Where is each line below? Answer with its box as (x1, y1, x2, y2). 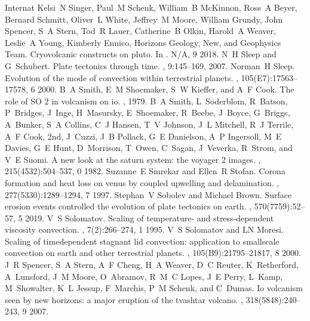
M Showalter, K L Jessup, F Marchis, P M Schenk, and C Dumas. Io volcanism (5, 282, 303, 294)
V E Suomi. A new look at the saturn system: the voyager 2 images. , (5, 153, 261, 165)
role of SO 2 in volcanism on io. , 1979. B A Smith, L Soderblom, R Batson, (5, 94, 288, 107)
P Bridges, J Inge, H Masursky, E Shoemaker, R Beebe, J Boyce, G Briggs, (5, 106, 290, 119)
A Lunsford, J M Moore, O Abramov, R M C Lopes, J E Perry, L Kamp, (5, 270, 283, 282)
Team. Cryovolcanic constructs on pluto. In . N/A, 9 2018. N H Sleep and (5, 48, 277, 60)
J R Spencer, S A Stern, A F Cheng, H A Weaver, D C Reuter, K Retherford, (5, 258, 299, 271)
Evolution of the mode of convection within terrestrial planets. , (5, 71, 238, 84)
